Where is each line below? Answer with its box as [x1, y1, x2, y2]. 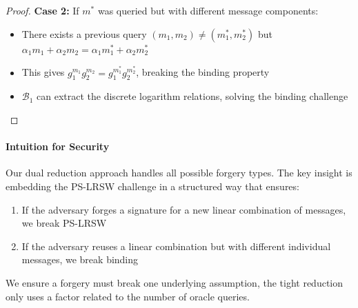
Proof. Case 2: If [6, 3, 79, 17]
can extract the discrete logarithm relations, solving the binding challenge [37, 89, 348, 103]
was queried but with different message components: [97, 3, 319, 17]
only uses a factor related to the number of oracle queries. [6, 289, 250, 303]
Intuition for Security [6, 139, 110, 154]
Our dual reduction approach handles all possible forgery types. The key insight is [6, 165, 352, 180]
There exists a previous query [21, 26, 147, 41]
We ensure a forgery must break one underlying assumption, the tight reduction [6, 275, 344, 289]
